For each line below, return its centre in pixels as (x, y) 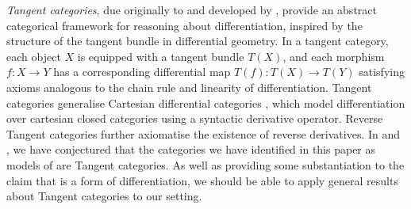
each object (34, 56)
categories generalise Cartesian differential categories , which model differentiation (206, 103)
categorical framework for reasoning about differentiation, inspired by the (184, 25)
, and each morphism (334, 56)
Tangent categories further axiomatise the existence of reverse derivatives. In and (204, 133)
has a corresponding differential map (142, 72)
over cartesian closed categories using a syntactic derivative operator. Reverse (195, 118)
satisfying (382, 72)
